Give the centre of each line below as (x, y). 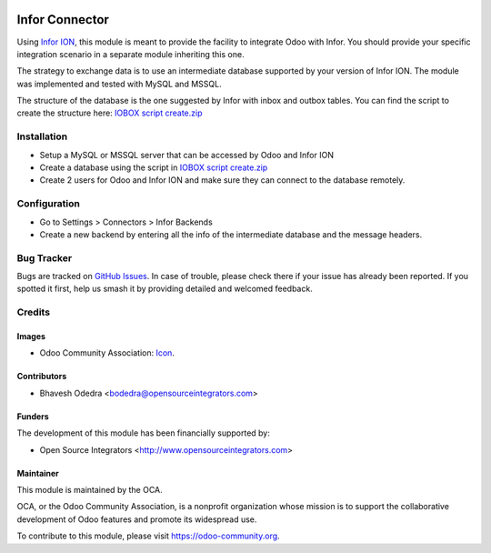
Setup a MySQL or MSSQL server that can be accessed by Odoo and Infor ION (186, 155)
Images (31, 337)
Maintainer (38, 473)
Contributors (42, 377)
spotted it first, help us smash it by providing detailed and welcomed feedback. (165, 289)
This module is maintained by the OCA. (90, 489)
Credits (33, 312)
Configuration (49, 204)
